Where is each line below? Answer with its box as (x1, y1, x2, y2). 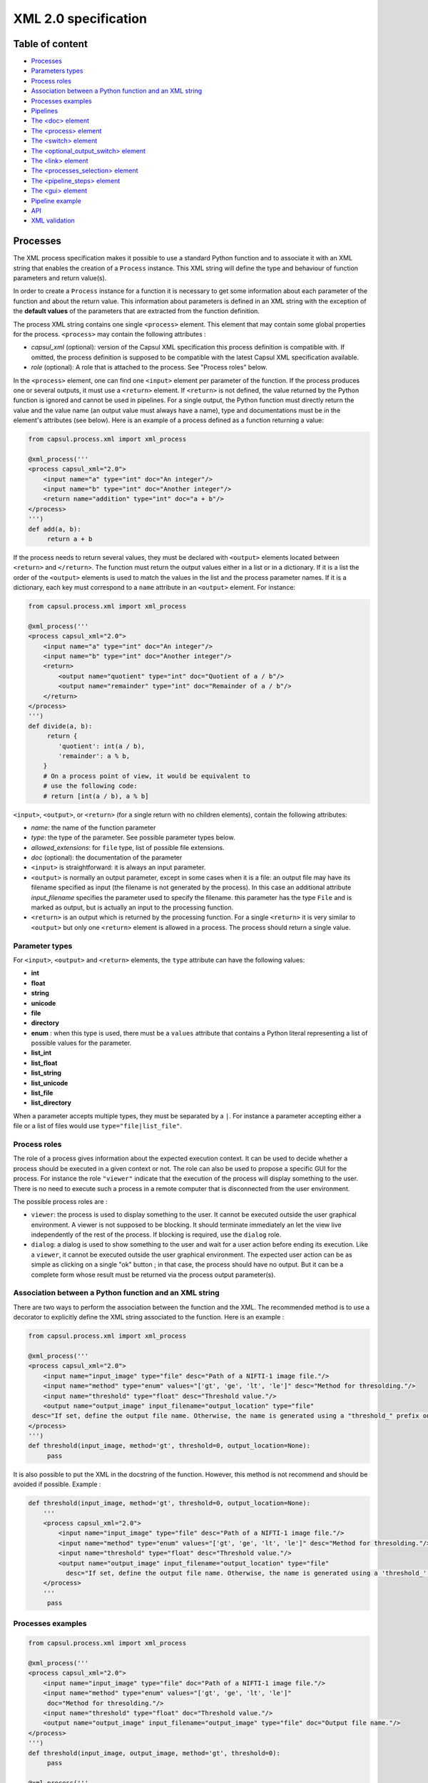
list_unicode (31, 1078, 68, 1087)
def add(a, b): (28, 525, 81, 533)
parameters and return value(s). (13, 274, 107, 282)
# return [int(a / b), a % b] (43, 792, 149, 800)
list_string (31, 1068, 62, 1077)
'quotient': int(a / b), (58, 742, 146, 750)
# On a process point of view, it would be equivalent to (43, 772, 250, 780)
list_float (31, 1058, 58, 1067)
